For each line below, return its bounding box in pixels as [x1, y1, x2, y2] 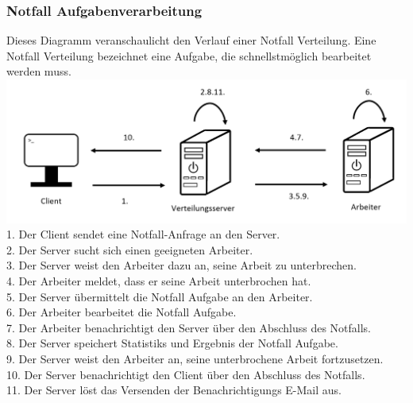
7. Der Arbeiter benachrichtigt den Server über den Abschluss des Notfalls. [6, 319, 371, 335]
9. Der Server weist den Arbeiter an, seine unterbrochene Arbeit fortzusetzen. [6, 350, 384, 366]
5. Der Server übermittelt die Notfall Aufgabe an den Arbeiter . [6, 288, 313, 304]
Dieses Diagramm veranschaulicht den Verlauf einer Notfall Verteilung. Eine [6, 32, 376, 48]
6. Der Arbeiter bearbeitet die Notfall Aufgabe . [6, 304, 237, 320]
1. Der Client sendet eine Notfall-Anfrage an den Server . [6, 226, 280, 242]
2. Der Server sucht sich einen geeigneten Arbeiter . [6, 241, 253, 258]
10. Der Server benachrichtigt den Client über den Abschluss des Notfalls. [6, 366, 365, 382]
